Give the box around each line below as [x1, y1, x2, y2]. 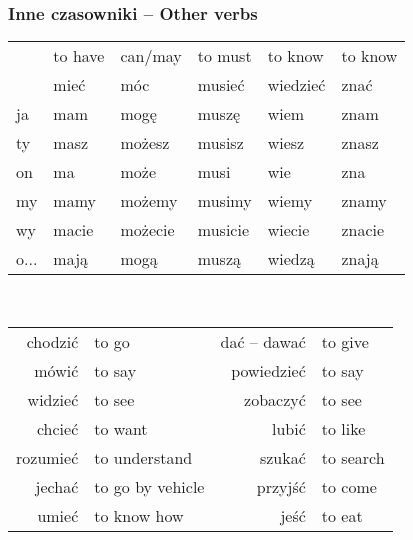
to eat [321, 503, 363, 527]
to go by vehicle [94, 474, 205, 498]
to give [321, 329, 369, 353]
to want [94, 416, 148, 440]
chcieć [36, 416, 79, 440]
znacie [341, 218, 385, 242]
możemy [120, 189, 178, 213]
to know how [94, 503, 184, 527]
